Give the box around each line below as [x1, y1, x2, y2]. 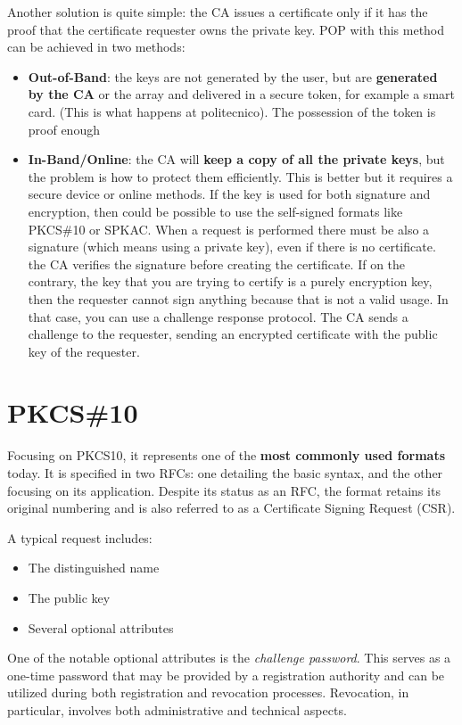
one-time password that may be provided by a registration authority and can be [7, 665, 445, 684]
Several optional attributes [28, 618, 174, 637]
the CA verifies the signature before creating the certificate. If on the [28, 254, 406, 273]
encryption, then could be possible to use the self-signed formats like [28, 202, 403, 220]
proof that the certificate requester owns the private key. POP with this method [7, 20, 445, 38]
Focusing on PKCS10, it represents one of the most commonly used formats [7, 446, 446, 465]
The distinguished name [28, 558, 160, 577]
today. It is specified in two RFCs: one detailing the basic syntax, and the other [7, 464, 443, 482]
